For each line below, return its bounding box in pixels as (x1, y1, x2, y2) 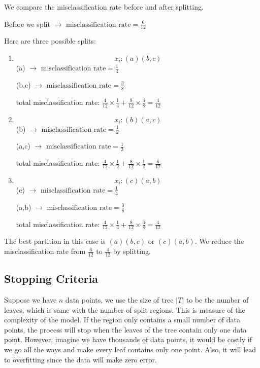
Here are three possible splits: (4, 35, 96, 46)
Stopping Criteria (4, 271, 98, 286)
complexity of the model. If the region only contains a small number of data (4, 314, 240, 325)
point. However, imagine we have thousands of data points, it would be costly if (4, 334, 252, 345)
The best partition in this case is (4, 236, 106, 246)
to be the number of (186, 295, 249, 305)
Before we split (4, 18, 50, 29)
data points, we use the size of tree (65, 295, 174, 305)
